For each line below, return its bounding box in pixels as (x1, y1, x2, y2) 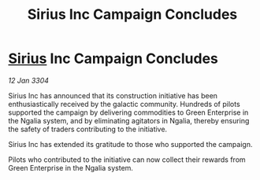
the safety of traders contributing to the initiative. (8, 124, 168, 134)
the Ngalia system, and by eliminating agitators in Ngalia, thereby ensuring (8, 116, 250, 125)
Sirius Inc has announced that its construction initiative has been (8, 90, 218, 100)
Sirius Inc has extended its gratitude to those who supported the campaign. (8, 139, 253, 149)
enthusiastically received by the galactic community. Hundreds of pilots (8, 99, 240, 108)
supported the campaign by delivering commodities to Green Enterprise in (8, 108, 249, 117)
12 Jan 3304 (8, 75, 50, 85)
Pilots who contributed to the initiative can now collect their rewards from (8, 155, 246, 164)
